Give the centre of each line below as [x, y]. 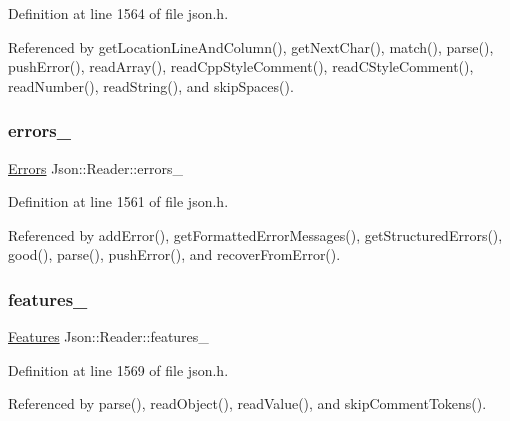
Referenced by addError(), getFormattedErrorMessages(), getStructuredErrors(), [255, 234]
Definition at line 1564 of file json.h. [118, 13]
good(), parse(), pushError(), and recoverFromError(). [174, 254]
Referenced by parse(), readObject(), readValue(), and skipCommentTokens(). [247, 403]
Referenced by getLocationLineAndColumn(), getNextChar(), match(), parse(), [251, 46]
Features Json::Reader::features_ [108, 336]
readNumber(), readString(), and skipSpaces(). [151, 85]
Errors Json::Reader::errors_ [95, 167]
